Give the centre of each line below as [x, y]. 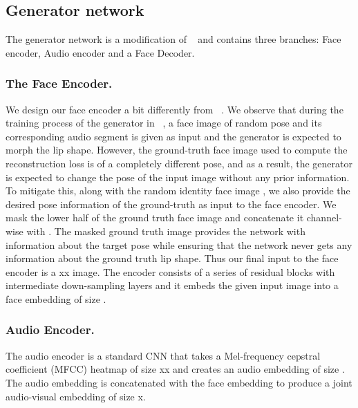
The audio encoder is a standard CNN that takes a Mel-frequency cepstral [163, 355]
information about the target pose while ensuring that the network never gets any [179, 244]
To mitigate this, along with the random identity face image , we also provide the [178, 191]
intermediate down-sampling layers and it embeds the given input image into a [172, 285]
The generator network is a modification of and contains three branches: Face [173, 39]
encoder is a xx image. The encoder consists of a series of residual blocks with [170, 271]
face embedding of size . [56, 298]
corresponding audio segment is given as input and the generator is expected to [173, 136]
